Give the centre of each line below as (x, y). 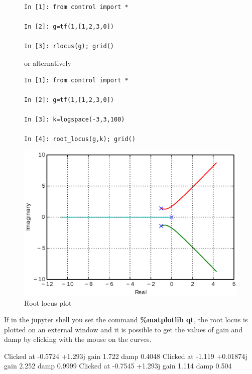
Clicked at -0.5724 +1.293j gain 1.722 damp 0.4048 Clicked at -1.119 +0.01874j (126, 356)
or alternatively (48, 63)
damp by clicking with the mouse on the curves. (78, 339)
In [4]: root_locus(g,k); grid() (80, 139)
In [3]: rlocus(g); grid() (69, 46)
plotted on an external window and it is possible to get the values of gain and (123, 329)
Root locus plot (48, 302)
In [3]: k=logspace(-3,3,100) (75, 119)
